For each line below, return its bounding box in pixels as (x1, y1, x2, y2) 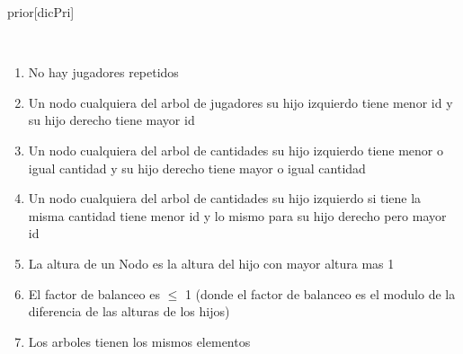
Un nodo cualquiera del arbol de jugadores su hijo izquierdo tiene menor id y (28, 93, 453, 111)
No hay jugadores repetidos (28, 63, 179, 82)
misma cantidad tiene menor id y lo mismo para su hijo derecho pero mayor (28, 206, 447, 225)
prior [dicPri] (7, 3, 75, 21)
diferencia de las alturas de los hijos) (28, 302, 230, 321)
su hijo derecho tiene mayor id (28, 111, 195, 129)
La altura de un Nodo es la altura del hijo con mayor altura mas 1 (28, 253, 395, 272)
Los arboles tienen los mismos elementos (28, 332, 251, 350)
